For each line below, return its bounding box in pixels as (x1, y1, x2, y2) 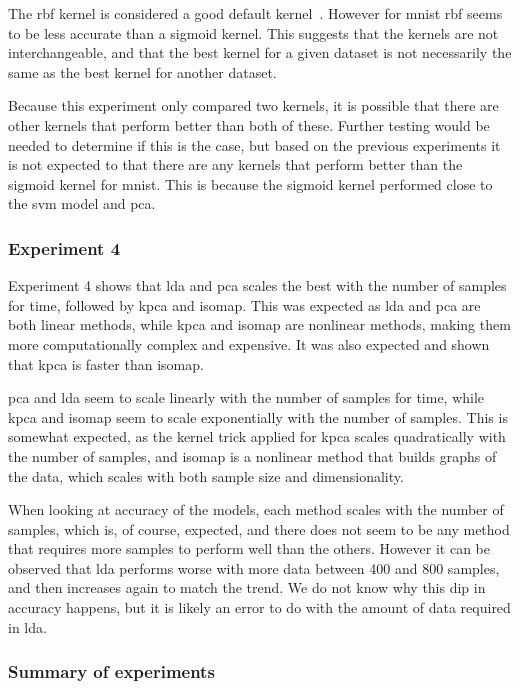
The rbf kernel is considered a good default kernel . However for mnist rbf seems (8, 3, 503, 23)
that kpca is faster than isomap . (8, 353, 204, 374)
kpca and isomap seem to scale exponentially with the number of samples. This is (8, 406, 508, 427)
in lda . (8, 616, 47, 637)
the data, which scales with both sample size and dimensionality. (8, 465, 404, 486)
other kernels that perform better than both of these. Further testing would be (8, 114, 490, 135)
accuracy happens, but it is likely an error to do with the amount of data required (8, 597, 511, 618)
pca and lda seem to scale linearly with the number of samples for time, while (8, 387, 485, 408)
